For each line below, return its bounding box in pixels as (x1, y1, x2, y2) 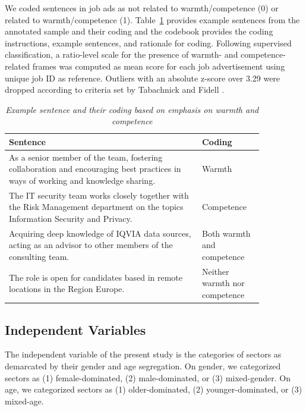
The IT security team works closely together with (9, 189, 189, 201)
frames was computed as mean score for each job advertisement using (32, 59, 285, 72)
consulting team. (9, 250, 70, 263)
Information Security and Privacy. (9, 212, 133, 224)
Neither (202, 265, 229, 277)
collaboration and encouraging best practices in (9, 162, 181, 175)
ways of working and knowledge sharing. (9, 174, 156, 186)
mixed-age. (5, 394, 44, 407)
